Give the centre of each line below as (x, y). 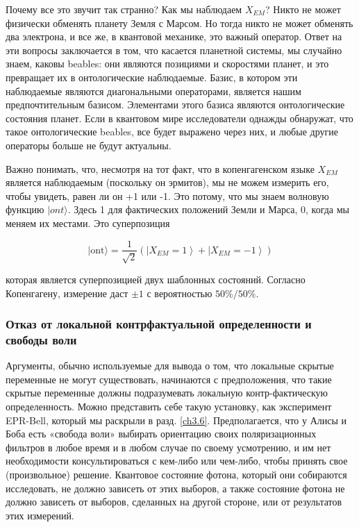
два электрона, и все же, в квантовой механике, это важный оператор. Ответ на (174, 36)
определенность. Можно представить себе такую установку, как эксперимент (169, 407)
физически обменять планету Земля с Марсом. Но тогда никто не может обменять (179, 23)
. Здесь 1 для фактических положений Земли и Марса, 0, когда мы (209, 209)
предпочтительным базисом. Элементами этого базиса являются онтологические (175, 104)
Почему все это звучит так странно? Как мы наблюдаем (124, 9)
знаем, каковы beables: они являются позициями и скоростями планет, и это (167, 64)
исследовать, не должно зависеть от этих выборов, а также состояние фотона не (175, 488)
